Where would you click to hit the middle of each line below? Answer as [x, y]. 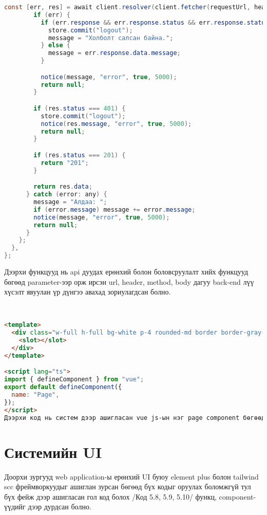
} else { [55, 45]
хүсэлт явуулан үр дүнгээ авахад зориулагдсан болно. [88, 292]
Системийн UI [53, 452]
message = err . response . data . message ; [114, 53]
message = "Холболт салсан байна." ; [111, 38]
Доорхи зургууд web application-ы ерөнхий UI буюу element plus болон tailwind [131, 476]
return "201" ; [65, 163]
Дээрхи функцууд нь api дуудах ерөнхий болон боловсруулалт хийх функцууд [126, 271]
